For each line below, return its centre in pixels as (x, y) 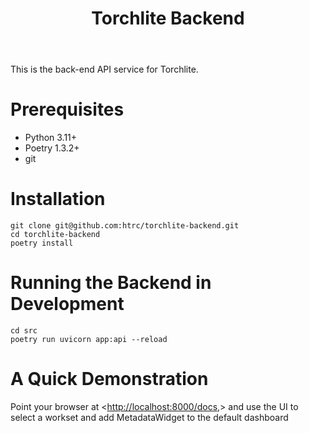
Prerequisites (67, 109)
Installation (58, 199)
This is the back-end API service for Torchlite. (104, 69)
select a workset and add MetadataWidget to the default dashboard (149, 417)
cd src (24, 331)
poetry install (42, 243)
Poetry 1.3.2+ (52, 148)
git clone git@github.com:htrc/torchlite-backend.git (125, 226)
